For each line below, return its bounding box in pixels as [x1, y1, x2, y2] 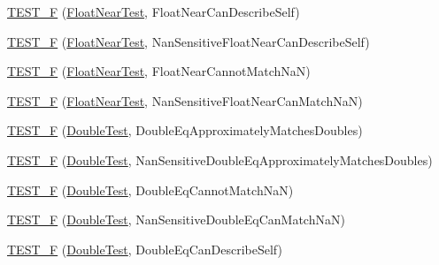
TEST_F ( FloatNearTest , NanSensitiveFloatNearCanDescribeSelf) [7, 32, 370, 50]
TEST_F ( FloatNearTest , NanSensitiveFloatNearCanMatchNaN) [7, 91, 363, 110]
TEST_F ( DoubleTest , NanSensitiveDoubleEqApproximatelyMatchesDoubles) [7, 150, 433, 169]
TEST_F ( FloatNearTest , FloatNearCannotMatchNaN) [7, 62, 311, 80]
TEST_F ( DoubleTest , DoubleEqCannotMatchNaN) [7, 180, 294, 199]
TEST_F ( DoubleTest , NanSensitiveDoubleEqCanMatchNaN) [7, 210, 345, 229]
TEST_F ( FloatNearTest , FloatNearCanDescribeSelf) [7, 3, 300, 20]
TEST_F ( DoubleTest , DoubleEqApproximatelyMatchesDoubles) [7, 121, 363, 140]
